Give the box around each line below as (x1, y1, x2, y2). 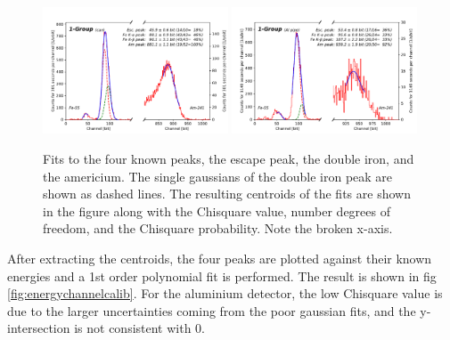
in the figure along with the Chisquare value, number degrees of (43, 201, 390, 220)
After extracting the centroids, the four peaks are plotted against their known (7, 248, 432, 267)
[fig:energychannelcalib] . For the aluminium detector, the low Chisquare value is (7, 284, 443, 303)
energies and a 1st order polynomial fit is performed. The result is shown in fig (7, 266, 437, 285)
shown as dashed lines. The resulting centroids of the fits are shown (43, 184, 411, 203)
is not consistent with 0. (74, 319, 205, 337)
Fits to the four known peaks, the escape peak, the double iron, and (43, 150, 414, 168)
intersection (7, 319, 70, 337)
